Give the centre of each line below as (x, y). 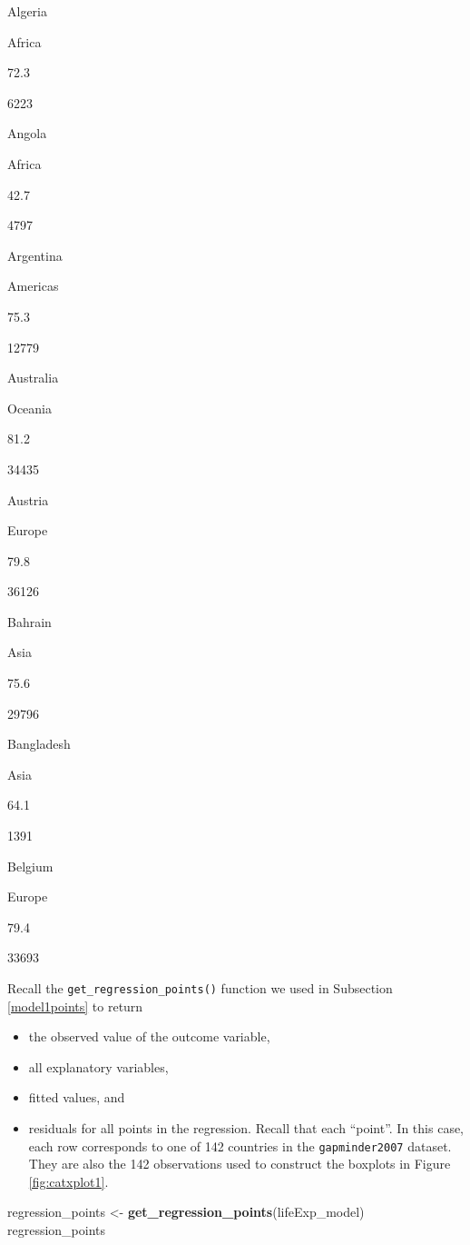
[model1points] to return (75, 1006)
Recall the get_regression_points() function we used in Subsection (200, 988)
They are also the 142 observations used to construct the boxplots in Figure (240, 1164)
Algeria (27, 11)
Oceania (29, 408)
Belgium (30, 866)
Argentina (35, 255)
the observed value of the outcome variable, (149, 1036)
